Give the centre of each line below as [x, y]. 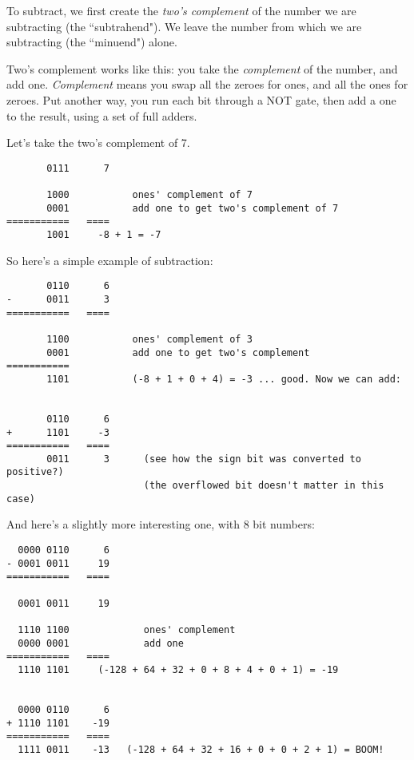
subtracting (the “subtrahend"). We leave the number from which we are [184, 26]
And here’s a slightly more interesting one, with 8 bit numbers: [161, 524]
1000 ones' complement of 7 [149, 195]
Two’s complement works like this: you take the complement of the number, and [202, 68]
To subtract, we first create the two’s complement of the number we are [181, 10]
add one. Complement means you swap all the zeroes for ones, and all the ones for [207, 84]
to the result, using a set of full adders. [102, 115]
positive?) [35, 472]
